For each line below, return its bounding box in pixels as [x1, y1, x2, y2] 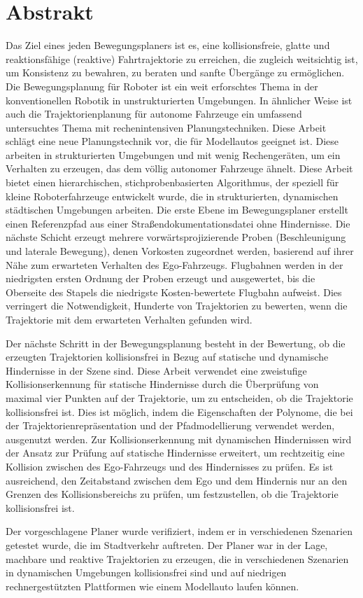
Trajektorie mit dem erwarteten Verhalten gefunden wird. [6, 312, 252, 326]
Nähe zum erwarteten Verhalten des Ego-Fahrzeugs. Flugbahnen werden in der [6, 257, 343, 272]
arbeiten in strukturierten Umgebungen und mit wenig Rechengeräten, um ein [6, 147, 341, 162]
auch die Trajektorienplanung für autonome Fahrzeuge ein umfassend [6, 106, 302, 121]
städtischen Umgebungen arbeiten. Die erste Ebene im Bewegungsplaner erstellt [6, 202, 348, 217]
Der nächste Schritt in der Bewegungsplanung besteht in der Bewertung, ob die [6, 335, 346, 350]
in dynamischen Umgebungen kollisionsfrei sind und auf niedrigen [6, 565, 287, 580]
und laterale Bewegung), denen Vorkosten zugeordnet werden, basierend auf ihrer [6, 244, 354, 258]
